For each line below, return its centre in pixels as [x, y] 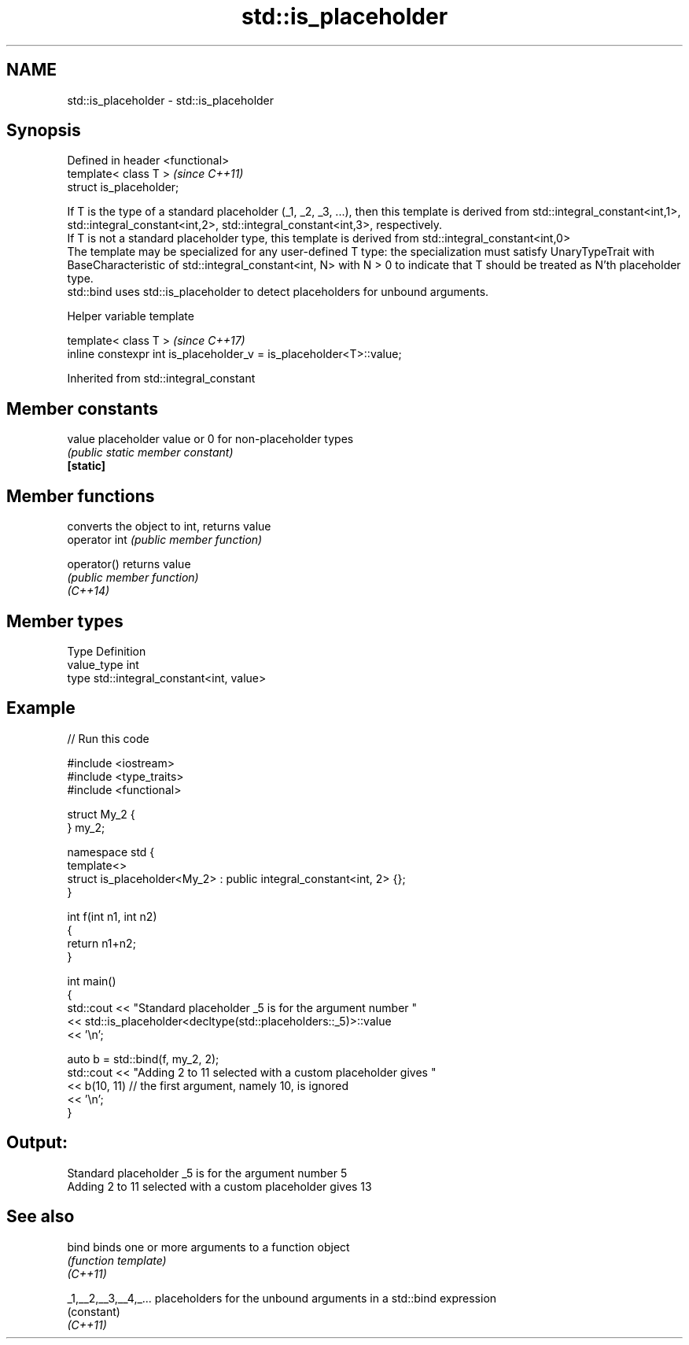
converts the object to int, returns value [169, 527]
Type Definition [107, 651]
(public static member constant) [150, 453]
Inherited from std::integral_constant [161, 379]
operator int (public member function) [165, 540]
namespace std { [111, 852]
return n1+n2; [101, 943]
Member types [65, 621]
